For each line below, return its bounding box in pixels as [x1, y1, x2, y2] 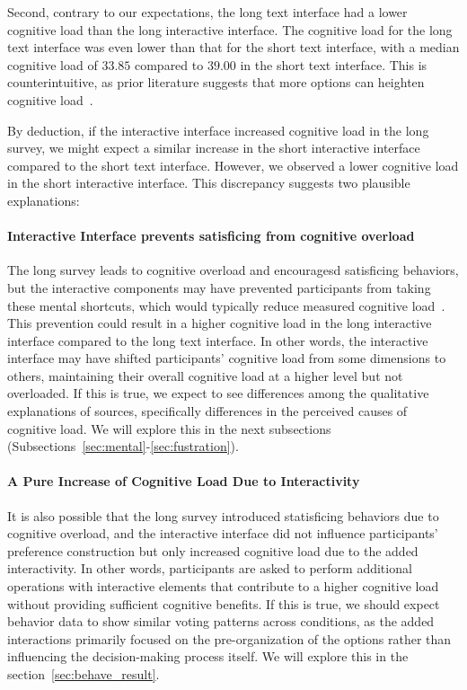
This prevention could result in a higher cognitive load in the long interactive [7, 314, 432, 332]
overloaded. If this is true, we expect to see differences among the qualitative [7, 384, 429, 402]
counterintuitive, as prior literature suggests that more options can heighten [7, 73, 425, 92]
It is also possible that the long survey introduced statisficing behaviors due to [7, 506, 439, 525]
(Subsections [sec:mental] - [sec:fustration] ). [7, 437, 239, 456]
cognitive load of [7, 55, 98, 74]
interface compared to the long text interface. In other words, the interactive [7, 331, 428, 349]
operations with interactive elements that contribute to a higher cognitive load [7, 577, 439, 596]
